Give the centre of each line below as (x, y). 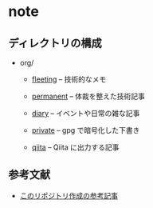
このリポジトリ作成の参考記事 (69, 195)
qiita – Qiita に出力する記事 (75, 147)
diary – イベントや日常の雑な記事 (86, 113)
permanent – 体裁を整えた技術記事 (88, 96)
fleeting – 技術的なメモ (69, 79)
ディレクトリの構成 (55, 43)
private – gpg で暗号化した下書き (86, 130)
